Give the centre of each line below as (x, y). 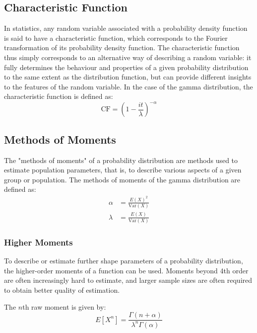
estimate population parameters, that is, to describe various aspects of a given (123, 170)
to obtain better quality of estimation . (62, 290)
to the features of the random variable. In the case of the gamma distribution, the (128, 86)
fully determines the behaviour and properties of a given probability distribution (126, 67)
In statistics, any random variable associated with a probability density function (126, 28)
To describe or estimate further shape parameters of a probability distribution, (124, 261)
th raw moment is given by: (64, 306)
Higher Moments (38, 242)
